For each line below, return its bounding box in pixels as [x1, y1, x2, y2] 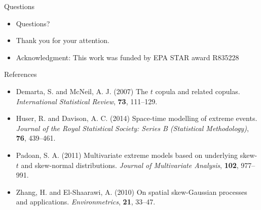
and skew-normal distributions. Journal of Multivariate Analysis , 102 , [21, 159, 239, 170]
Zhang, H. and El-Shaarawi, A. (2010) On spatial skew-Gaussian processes [16, 186, 247, 197]
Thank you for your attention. [16, 35, 109, 46]
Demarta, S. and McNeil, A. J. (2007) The [16, 86, 148, 96]
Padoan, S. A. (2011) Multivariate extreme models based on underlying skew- [16, 149, 257, 160]
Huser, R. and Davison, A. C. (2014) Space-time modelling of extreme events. [16, 113, 257, 123]
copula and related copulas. [155, 86, 240, 96]
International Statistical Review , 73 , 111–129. [16, 96, 158, 106]
